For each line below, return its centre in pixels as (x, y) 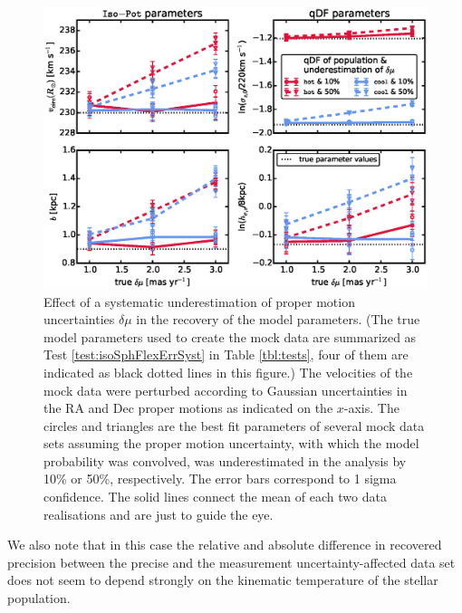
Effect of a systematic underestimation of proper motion (199, 301)
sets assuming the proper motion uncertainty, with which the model (231, 443)
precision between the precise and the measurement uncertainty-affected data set (231, 562)
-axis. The (371, 408)
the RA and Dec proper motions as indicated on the (188, 408)
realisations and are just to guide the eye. (159, 514)
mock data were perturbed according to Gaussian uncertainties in (226, 390)
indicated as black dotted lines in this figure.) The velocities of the (228, 372)
